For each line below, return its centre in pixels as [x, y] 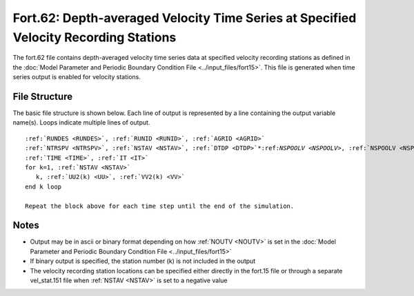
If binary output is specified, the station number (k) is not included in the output [143, 261]
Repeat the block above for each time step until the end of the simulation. [160, 206]
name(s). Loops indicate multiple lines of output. [81, 123]
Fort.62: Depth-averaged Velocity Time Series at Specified [185, 18]
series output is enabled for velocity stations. [77, 77]
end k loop [43, 187]
